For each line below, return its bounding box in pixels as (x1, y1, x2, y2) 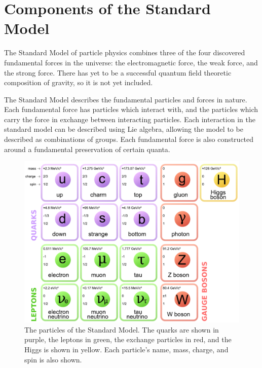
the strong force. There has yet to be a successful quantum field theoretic (4, 67, 232, 78)
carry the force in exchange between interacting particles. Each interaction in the (4, 114, 255, 124)
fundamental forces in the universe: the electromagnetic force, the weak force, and (4, 57, 258, 67)
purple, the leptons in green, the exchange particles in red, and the (24, 334, 232, 345)
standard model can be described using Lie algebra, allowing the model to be (4, 124, 243, 134)
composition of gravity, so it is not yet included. (4, 77, 153, 88)
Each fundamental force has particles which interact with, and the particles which (4, 104, 258, 115)
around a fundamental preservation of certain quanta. (4, 143, 170, 154)
